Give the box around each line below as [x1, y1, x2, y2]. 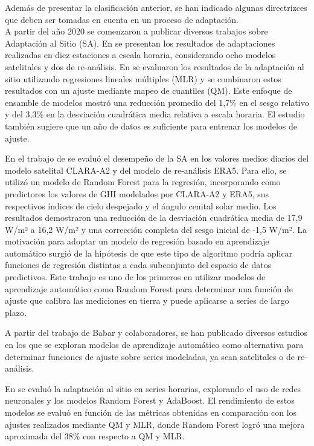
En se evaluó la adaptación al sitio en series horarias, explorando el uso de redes [5, 382, 301, 395]
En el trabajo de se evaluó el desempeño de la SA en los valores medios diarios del [5, 152, 309, 165]
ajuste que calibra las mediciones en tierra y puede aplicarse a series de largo [5, 294, 289, 307]
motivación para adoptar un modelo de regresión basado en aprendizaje [5, 235, 269, 248]
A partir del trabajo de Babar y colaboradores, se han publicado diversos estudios [5, 326, 308, 339]
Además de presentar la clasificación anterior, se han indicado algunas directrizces [5, 1, 307, 13]
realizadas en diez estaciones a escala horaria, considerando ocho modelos [5, 48, 276, 61]
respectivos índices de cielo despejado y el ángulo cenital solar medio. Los [5, 199, 277, 212]
